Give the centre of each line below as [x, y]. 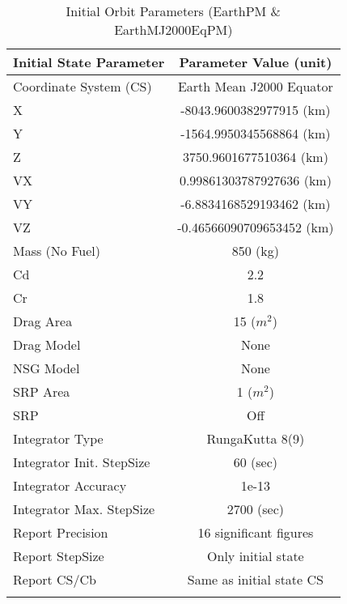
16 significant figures [256, 532]
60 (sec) [256, 462]
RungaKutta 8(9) [256, 438]
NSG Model [47, 368]
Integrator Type [58, 438]
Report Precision [61, 532]
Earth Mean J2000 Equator [255, 86]
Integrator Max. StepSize [84, 509]
